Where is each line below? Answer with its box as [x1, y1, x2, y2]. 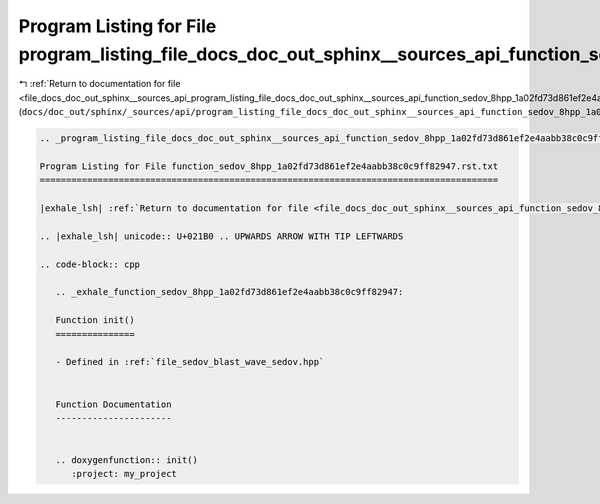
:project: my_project [71, 468, 177, 480]
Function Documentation [55, 398, 172, 410]
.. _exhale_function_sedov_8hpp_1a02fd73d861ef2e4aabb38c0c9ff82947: [55, 286, 404, 298]
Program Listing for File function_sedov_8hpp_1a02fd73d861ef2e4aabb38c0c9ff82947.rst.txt [39, 160, 499, 172]
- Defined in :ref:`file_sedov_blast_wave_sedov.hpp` [55, 356, 325, 368]
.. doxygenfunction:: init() [55, 455, 199, 466]
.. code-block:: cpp [39, 258, 140, 270]
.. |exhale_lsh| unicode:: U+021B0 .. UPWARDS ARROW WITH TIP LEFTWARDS [39, 230, 404, 242]
